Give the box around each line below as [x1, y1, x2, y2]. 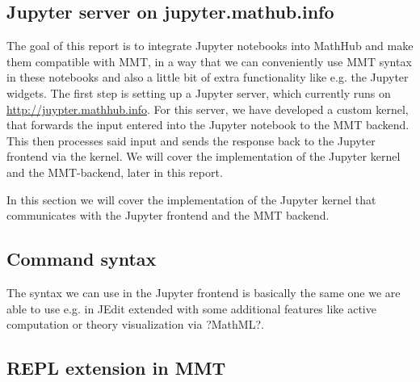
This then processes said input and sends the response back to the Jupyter [6, 132, 376, 149]
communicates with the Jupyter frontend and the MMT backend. [6, 207, 330, 224]
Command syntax [6, 246, 157, 271]
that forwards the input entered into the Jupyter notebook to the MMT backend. [6, 116, 409, 133]
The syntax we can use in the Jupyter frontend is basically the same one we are [6, 283, 401, 300]
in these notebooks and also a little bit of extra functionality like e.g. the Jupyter [6, 69, 409, 86]
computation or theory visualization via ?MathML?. [6, 316, 264, 333]
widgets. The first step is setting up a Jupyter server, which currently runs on [6, 84, 391, 101]
